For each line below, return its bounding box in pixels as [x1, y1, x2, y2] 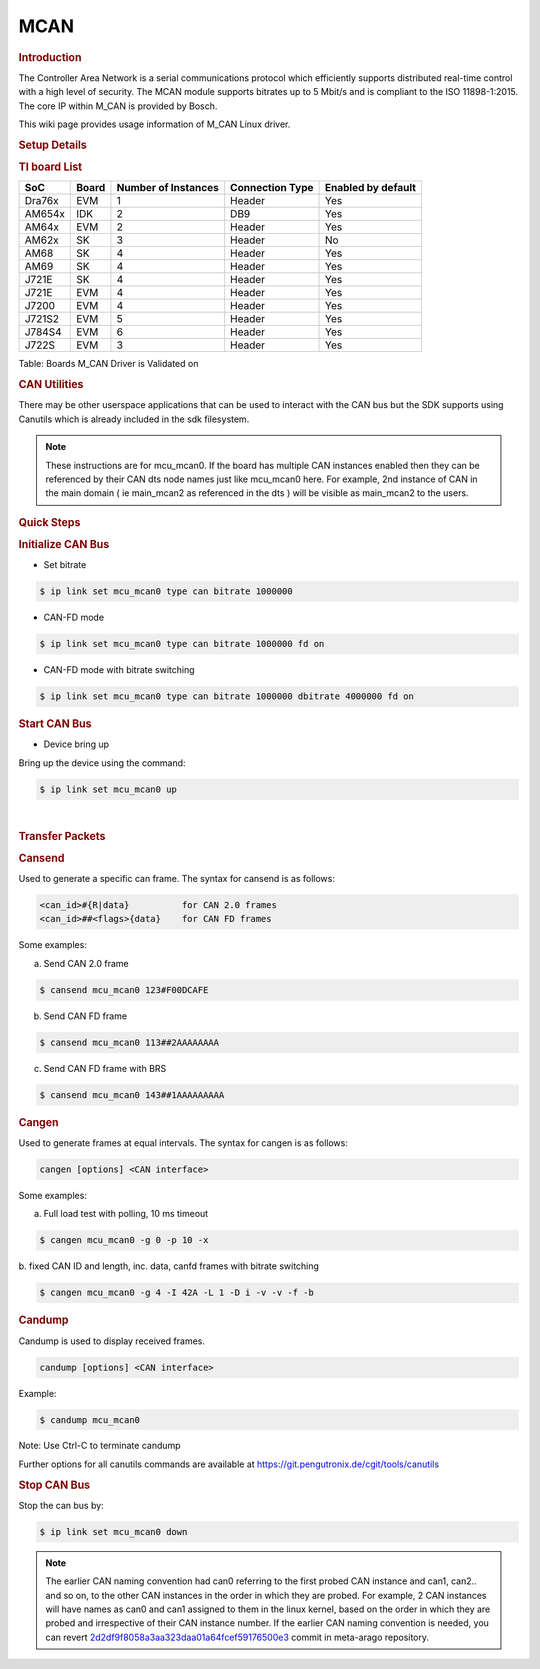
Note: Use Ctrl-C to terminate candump [18, 1440, 181, 1452]
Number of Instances [116, 181, 219, 195]
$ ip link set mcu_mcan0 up [39, 783, 177, 795]
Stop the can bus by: [18, 1499, 104, 1511]
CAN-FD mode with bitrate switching [43, 664, 195, 676]
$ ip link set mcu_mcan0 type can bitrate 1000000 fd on [39, 638, 325, 650]
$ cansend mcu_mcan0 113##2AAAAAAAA [39, 1036, 220, 1048]
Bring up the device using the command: [18, 756, 186, 769]
